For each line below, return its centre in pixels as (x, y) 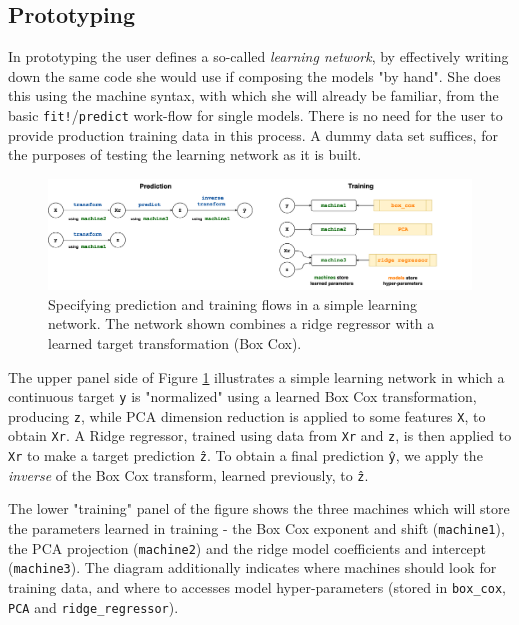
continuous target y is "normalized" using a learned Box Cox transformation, (242, 396)
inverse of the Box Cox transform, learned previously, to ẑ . (188, 474)
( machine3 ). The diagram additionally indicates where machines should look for (252, 567)
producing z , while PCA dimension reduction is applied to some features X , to (247, 415)
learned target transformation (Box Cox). (175, 342)
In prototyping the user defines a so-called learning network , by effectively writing (258, 56)
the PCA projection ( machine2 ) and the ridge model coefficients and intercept (247, 547)
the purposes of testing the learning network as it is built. (185, 154)
